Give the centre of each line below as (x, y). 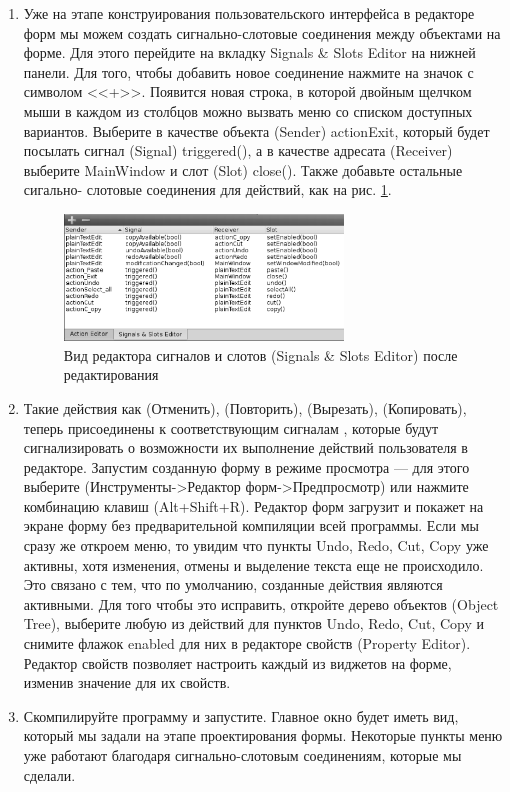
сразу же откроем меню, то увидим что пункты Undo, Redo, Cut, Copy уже (256, 545)
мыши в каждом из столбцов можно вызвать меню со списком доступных (248, 110)
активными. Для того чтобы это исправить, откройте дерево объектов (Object (261, 603)
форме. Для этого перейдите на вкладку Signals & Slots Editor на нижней (249, 52)
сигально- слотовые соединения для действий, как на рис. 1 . (207, 189)
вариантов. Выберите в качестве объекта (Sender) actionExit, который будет (256, 130)
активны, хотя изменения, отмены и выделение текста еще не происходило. (253, 564)
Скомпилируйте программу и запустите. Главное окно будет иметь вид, (241, 715)
